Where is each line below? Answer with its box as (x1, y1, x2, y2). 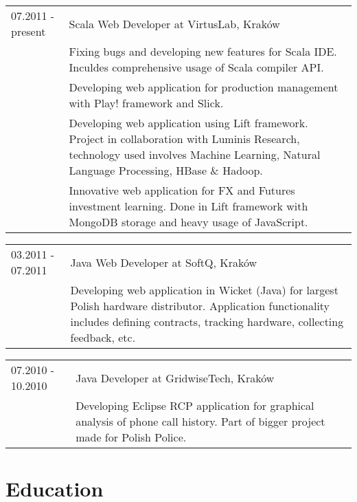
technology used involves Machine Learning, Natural (69, 146, 321, 162)
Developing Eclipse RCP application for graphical (76, 397, 314, 413)
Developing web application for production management (69, 79, 338, 95)
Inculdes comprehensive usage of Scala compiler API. (69, 59, 324, 75)
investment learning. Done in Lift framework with (69, 198, 308, 214)
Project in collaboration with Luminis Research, (69, 131, 300, 146)
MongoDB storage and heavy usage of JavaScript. (69, 214, 308, 230)
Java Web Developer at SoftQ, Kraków (70, 254, 257, 270)
